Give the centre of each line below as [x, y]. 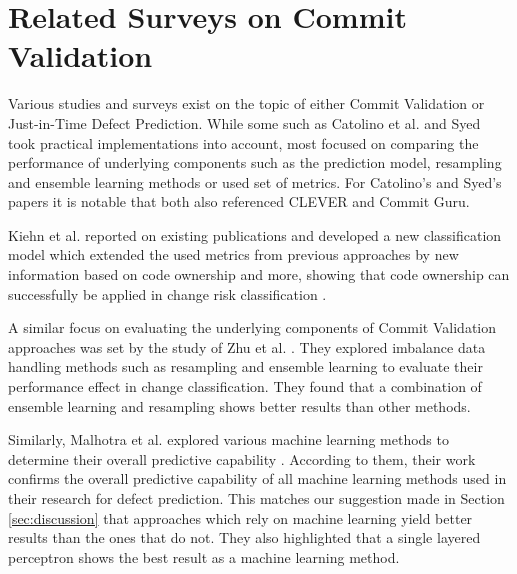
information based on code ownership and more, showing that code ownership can [259, 274]
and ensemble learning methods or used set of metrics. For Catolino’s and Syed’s [255, 181]
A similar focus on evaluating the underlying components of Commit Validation [252, 327]
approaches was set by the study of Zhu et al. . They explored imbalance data [247, 346]
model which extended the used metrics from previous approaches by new [233, 254]
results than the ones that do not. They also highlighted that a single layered [244, 537]
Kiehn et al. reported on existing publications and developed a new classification [255, 234]
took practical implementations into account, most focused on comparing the [243, 142]
